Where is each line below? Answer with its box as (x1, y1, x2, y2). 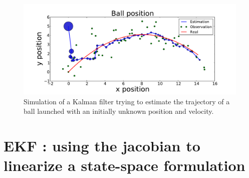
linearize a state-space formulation (4, 155, 245, 175)
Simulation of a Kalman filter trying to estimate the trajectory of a (24, 96, 230, 106)
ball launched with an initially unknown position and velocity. (24, 106, 214, 116)
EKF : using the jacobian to (4, 135, 200, 156)
